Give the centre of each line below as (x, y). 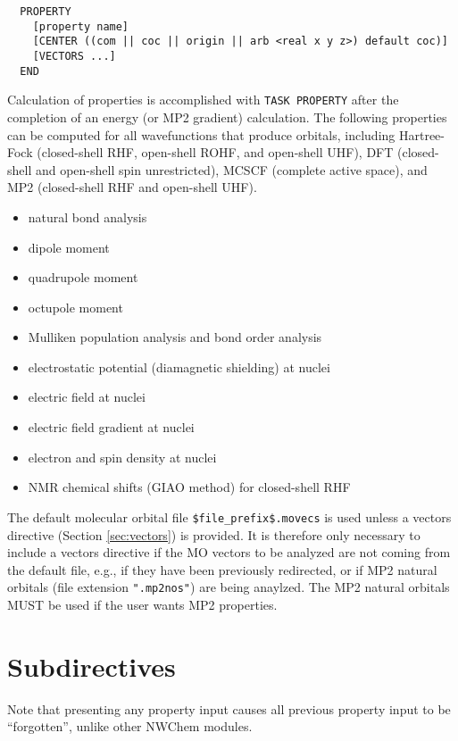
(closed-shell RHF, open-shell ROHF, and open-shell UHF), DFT (215, 152)
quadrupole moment (83, 277)
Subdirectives (92, 666)
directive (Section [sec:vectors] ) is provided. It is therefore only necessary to (214, 534)
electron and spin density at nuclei (122, 457)
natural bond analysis (87, 216)
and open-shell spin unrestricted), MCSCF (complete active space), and (231, 169)
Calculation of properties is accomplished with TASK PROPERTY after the (203, 100)
